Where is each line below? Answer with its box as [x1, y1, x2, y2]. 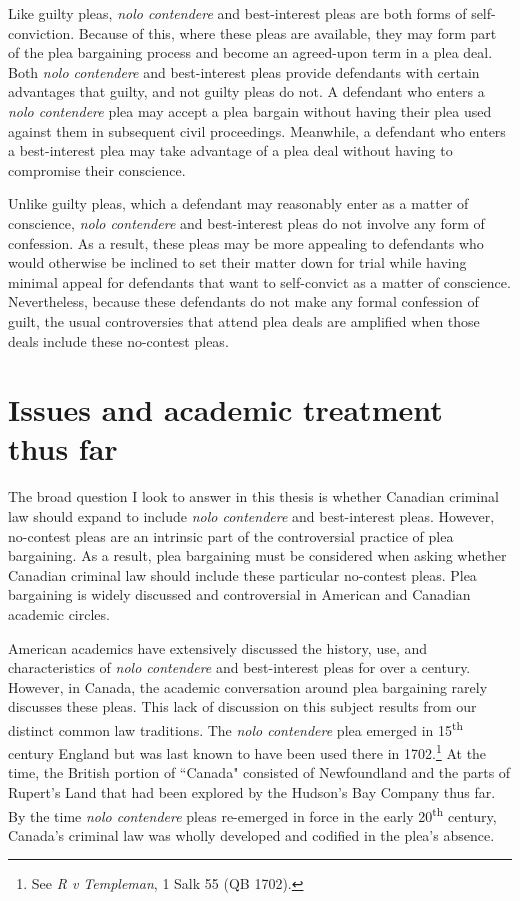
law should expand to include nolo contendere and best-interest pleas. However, [8, 506, 495, 526]
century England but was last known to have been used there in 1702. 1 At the [8, 740, 487, 763]
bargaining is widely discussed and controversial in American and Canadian [8, 584, 471, 605]
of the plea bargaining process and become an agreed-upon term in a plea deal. [8, 42, 493, 63]
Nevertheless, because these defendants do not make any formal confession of [8, 291, 479, 312]
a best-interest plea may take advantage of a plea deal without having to [8, 140, 453, 161]
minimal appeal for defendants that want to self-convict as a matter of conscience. [8, 271, 511, 292]
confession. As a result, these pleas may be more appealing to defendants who [8, 232, 484, 253]
